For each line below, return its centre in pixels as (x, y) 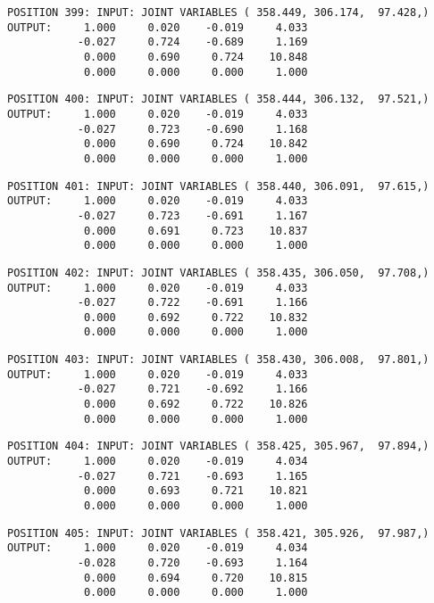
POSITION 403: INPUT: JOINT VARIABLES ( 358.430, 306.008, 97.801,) (218, 360)
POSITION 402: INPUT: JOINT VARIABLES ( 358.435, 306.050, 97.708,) (218, 273)
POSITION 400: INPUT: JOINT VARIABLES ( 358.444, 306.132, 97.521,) (218, 99)
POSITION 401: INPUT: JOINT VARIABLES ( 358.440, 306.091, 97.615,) (218, 186)
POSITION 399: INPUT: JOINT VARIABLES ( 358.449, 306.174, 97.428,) (218, 12)
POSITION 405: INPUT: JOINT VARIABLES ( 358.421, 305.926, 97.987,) (218, 533)
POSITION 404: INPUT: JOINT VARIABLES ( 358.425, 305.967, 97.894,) (218, 446)
